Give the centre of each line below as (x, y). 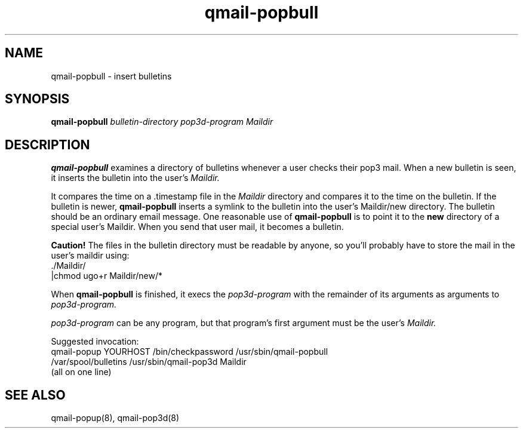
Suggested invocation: (95, 342)
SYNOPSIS (37, 99)
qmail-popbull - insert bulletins (111, 76)
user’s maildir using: (90, 256)
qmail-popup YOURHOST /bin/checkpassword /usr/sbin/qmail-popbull (190, 352)
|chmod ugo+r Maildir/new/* (107, 276)
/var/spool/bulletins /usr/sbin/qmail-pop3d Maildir (149, 362)
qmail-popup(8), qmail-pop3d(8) (115, 418)
